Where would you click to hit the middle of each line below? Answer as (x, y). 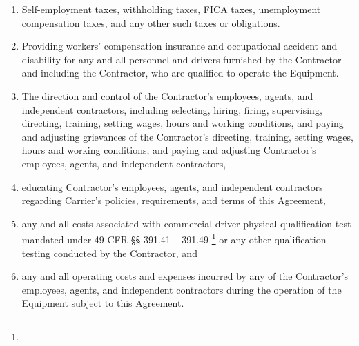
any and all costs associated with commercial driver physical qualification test (186, 223)
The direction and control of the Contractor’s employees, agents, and (167, 95)
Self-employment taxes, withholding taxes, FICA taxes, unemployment (171, 9)
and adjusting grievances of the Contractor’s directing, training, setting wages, (187, 136)
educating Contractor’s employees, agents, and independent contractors (172, 186)
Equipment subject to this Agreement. (103, 303)
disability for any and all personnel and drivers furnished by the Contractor (182, 59)
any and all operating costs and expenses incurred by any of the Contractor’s (185, 276)
